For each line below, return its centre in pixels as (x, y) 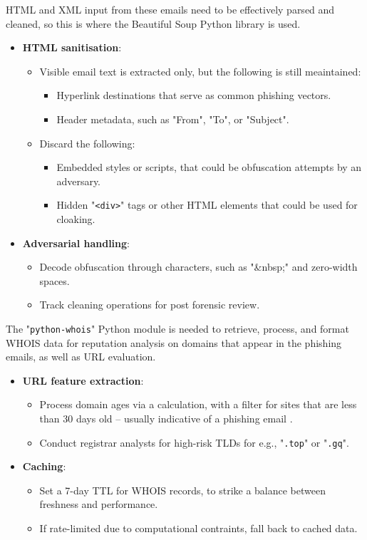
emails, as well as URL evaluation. (81, 357)
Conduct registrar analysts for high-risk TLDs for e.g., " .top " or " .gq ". (194, 442)
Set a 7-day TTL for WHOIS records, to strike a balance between (183, 490)
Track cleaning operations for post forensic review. (150, 305)
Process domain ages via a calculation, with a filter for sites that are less (198, 404)
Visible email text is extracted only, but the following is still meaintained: (200, 71)
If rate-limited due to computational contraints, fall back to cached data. (198, 528)
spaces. (55, 280)
